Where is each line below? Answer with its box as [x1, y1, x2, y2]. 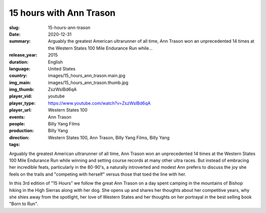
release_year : [9, 52, 38, 58]
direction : [9, 134, 30, 140]
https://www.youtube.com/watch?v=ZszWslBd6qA [48, 100, 151, 106]
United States [48, 65, 76, 71]
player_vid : [9, 93, 32, 99]
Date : [9, 31, 21, 37]
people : [9, 121, 26, 127]
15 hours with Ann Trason [9, 7, 116, 18]
